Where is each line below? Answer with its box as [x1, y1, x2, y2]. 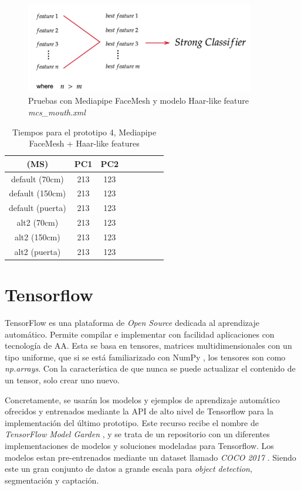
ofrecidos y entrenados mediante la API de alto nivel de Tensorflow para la [5, 405, 273, 417]
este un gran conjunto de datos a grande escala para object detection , [5, 462, 252, 475]
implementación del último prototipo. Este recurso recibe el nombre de [5, 416, 259, 428]
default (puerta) [9, 202, 66, 214]
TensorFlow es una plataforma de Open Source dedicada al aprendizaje [5, 316, 259, 328]
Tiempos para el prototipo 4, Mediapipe [12, 125, 157, 138]
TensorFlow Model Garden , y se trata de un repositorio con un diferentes [5, 428, 270, 440]
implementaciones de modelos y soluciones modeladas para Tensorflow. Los [5, 439, 274, 451]
